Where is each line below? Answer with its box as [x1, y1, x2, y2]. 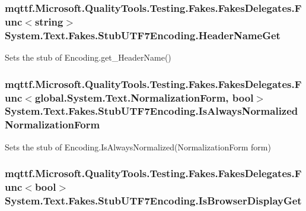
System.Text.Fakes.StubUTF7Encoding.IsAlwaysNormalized [5, 103, 298, 118]
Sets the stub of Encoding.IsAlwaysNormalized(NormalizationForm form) [5, 140, 271, 153]
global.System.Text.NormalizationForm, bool [34, 90, 254, 105]
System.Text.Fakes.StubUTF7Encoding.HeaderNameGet [5, 27, 280, 42]
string [34, 14, 63, 29]
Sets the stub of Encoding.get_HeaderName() [5, 51, 171, 64]
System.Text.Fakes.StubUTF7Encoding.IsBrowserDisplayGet [5, 193, 302, 207]
